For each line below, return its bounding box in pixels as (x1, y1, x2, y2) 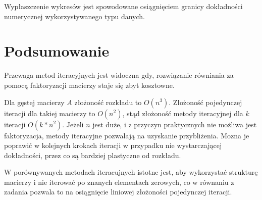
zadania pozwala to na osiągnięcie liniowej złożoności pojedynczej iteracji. (4, 186, 232, 197)
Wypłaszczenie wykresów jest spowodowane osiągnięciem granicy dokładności (4, 1, 243, 11)
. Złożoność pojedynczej (169, 96, 242, 107)
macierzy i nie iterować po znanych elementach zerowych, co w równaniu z (4, 176, 234, 187)
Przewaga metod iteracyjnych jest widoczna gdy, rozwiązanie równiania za (4, 70, 234, 80)
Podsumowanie (4, 40, 110, 61)
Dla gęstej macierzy (4, 96, 65, 107)
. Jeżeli (62, 119, 84, 129)
